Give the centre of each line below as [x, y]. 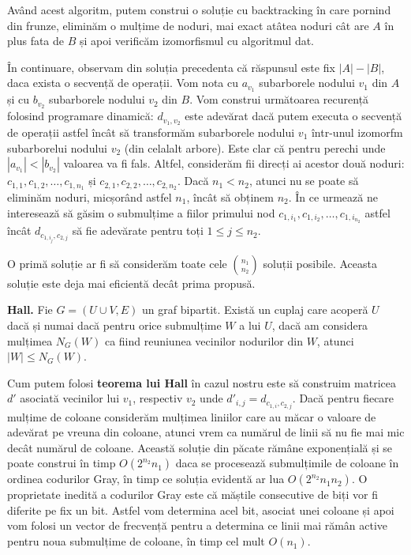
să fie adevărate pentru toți [138, 230]
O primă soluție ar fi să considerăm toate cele [117, 263]
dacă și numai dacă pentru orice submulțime [114, 325]
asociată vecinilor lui [70, 398]
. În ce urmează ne [333, 197]
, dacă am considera [320, 325]
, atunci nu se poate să [304, 181]
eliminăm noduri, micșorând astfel [90, 197]
